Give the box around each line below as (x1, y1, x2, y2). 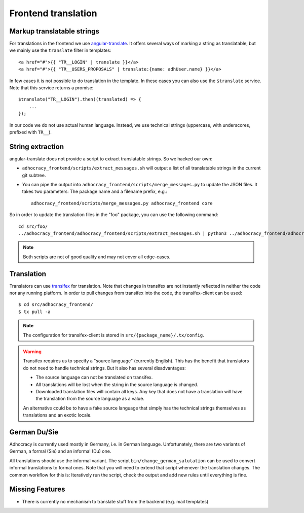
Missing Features (9, 485, 65, 494)
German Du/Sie (9, 428, 59, 436)
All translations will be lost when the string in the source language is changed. (35, 381, 199, 388)
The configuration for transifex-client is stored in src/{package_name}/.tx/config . (23, 332, 205, 338)
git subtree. (22, 172, 46, 178)
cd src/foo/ (18, 223, 48, 229)
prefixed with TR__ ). (9, 129, 52, 135)
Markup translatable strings (9, 27, 100, 36)
